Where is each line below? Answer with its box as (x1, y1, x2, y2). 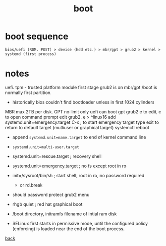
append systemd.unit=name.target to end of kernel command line (12, 134, 146, 140)
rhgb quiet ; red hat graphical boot (12, 201, 83, 207)
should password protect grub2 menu (12, 192, 90, 197)
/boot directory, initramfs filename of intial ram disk (12, 211, 117, 217)
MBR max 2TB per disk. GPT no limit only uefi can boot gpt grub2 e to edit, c (5, 108, 162, 114)
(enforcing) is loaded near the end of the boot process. (12, 226, 125, 232)
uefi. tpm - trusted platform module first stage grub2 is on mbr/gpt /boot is (5, 84, 158, 90)
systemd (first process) (5, 51, 56, 56)
